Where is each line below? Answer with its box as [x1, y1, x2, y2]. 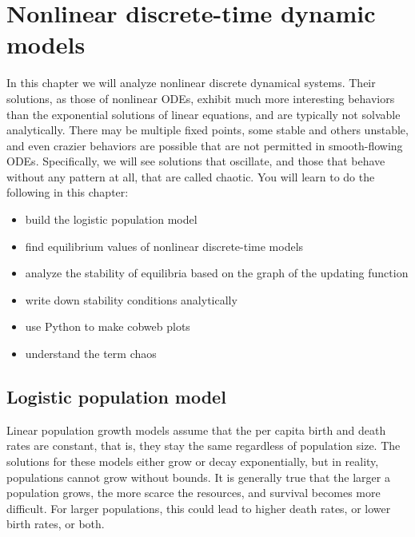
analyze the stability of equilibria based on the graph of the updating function [25, 265, 409, 281]
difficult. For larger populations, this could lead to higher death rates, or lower [6, 499, 391, 516]
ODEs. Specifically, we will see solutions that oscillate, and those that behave [6, 153, 385, 169]
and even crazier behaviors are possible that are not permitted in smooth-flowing [6, 137, 403, 153]
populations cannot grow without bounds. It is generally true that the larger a [6, 468, 390, 485]
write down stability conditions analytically [25, 291, 237, 308]
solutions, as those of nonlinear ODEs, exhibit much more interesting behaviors [6, 89, 395, 106]
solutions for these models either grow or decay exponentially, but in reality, [6, 453, 379, 470]
